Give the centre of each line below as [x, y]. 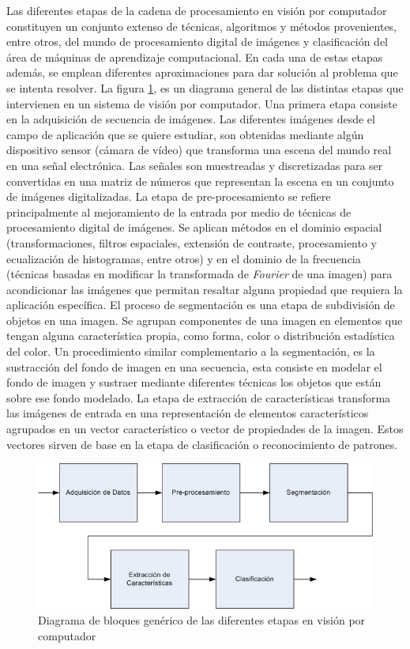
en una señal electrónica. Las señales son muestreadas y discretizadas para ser [195, 165]
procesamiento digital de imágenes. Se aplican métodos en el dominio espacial [194, 227]
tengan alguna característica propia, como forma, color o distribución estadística [201, 336]
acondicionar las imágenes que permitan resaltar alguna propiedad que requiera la [205, 289]
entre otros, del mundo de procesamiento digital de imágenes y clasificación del [197, 42]
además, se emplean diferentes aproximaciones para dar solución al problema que [202, 72]
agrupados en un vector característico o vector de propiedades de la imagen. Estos [205, 429]
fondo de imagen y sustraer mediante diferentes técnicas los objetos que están [194, 382]
